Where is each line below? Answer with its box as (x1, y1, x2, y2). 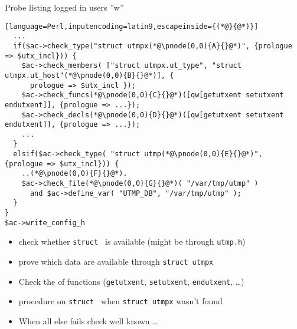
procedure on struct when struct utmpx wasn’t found (18, 295, 223, 307)
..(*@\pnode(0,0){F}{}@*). (21, 169, 128, 178)
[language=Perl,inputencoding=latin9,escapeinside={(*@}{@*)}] (5, 22, 259, 31)
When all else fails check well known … (18, 315, 158, 327)
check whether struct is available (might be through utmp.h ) (18, 235, 246, 248)
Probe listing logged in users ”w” (5, 1, 124, 13)
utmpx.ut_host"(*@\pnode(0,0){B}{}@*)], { (5, 71, 174, 80)
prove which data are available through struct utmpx (18, 255, 214, 268)
